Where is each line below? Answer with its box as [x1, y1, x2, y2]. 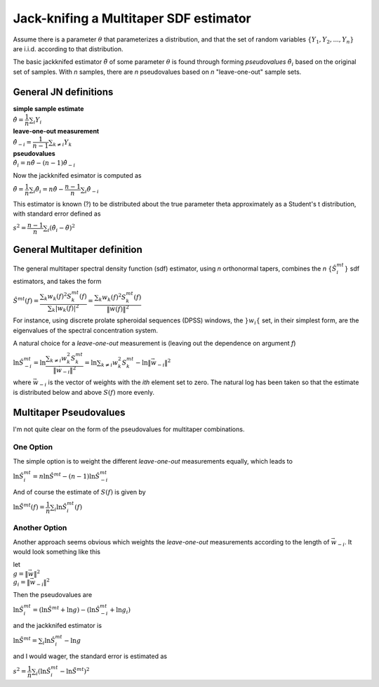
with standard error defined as [13, 209, 101, 218]
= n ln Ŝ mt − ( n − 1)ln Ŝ [32, 471, 100, 480]
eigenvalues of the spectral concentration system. [13, 326, 158, 334]
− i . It [337, 537, 352, 548]
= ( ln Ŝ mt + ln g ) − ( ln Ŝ [32, 605, 100, 614]
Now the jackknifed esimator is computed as [13, 171, 142, 179]
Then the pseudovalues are [13, 591, 93, 599]
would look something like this [13, 547, 101, 556]
